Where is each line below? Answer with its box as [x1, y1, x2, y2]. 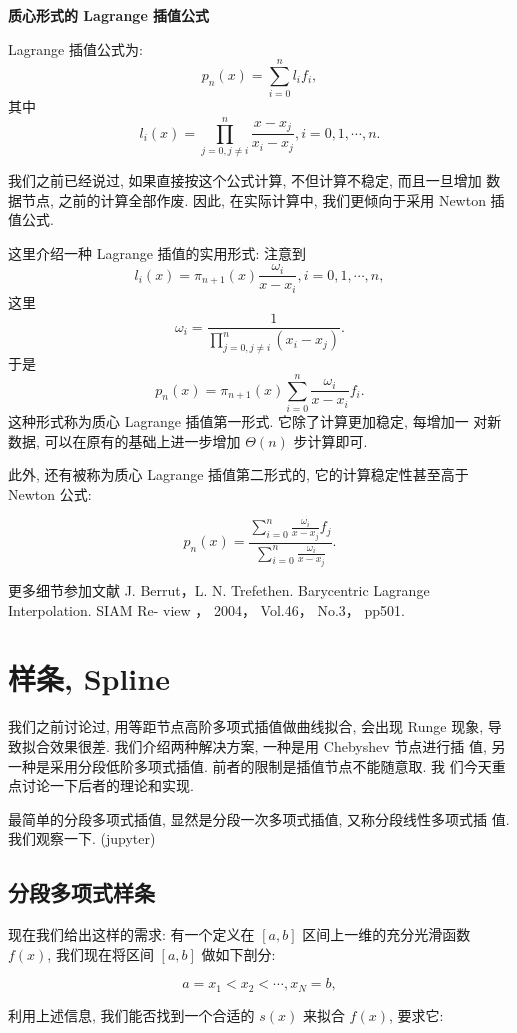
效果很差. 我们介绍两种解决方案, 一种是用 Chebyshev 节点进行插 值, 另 [49, 735, 506, 756]
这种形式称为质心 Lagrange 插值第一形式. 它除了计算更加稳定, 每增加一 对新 [8, 410, 502, 431]
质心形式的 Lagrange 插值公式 [8, 5, 210, 25]
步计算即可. [293, 430, 368, 451]
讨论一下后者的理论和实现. [21, 775, 194, 796]
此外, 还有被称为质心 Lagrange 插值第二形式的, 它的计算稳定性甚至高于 [8, 464, 469, 485]
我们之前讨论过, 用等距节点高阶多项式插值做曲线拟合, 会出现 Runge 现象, [8, 716, 484, 737]
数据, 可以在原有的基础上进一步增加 [8, 430, 241, 451]
